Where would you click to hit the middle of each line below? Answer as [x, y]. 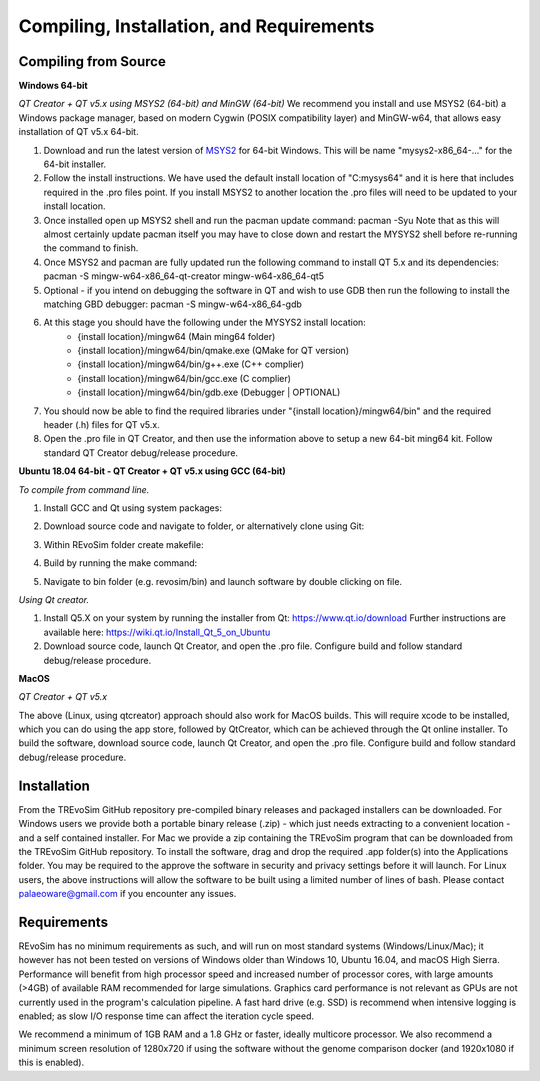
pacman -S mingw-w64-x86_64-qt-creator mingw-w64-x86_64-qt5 [184, 276]
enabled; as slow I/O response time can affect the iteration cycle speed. [166, 1016]
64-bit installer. [75, 164]
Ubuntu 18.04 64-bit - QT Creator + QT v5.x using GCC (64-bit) [152, 471]
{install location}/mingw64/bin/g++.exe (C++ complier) [191, 364]
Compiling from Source [92, 61]
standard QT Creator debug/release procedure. [141, 452]
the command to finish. [91, 248]
